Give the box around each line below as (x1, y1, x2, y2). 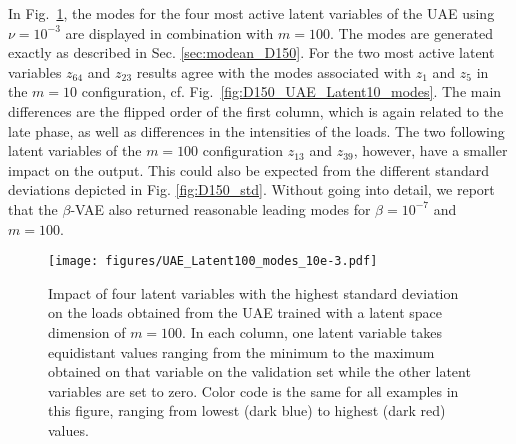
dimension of (48, 321, 126, 342)
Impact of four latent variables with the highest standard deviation (48, 282, 459, 303)
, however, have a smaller (353, 140, 508, 161)
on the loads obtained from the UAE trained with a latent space (48, 302, 442, 323)
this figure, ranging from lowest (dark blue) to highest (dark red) (48, 400, 446, 421)
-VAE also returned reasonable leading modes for (70, 198, 371, 219)
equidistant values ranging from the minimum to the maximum (48, 341, 435, 362)
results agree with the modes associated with (136, 61, 412, 82)
